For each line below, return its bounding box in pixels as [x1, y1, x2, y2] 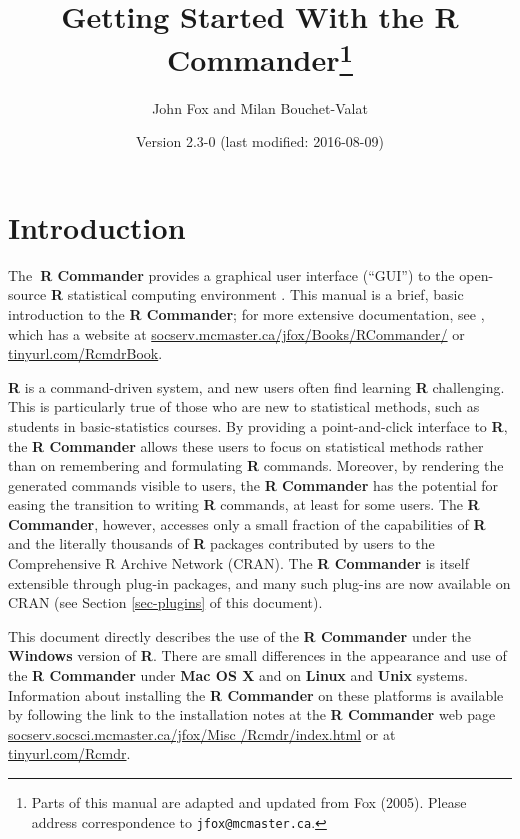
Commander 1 [167, 35, 353, 80]
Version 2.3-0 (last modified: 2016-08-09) [136, 131, 384, 152]
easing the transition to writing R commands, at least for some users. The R [8, 494, 480, 515]
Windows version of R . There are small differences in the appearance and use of [8, 645, 507, 666]
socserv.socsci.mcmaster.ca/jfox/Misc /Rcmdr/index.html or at [8, 723, 396, 744]
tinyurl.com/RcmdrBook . [8, 343, 163, 364]
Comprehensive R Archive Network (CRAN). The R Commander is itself [8, 553, 469, 574]
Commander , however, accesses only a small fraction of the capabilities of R [8, 513, 486, 534]
